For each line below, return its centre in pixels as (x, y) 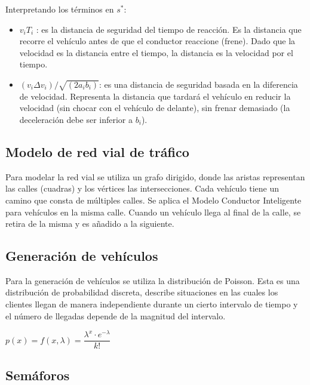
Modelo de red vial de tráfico (97, 151)
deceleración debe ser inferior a (76, 119)
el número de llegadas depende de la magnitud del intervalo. (116, 315)
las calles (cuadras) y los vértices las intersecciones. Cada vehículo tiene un (142, 188)
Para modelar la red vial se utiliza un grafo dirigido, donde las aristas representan (155, 176)
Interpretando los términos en (60, 9)
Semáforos (38, 375)
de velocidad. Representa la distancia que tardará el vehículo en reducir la (155, 96)
